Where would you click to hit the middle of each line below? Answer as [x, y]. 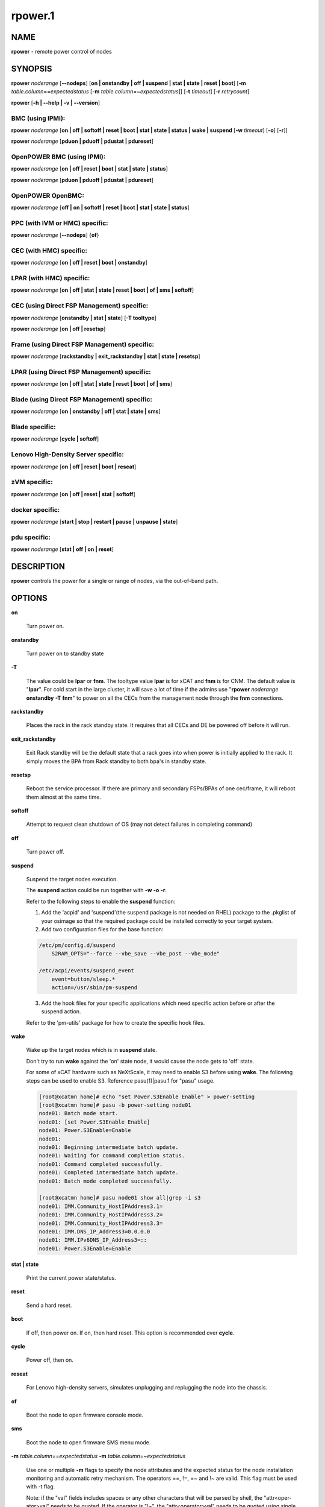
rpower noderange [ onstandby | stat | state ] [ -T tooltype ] [84, 318]
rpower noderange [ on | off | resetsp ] [58, 329]
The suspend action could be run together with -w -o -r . [97, 890]
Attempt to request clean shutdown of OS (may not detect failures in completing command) [139, 824]
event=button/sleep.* [83, 979]
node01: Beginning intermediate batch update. [109, 1147]
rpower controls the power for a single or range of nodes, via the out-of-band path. [115, 580]
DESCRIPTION [38, 566]
